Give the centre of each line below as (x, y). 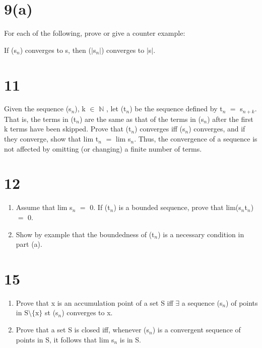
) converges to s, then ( (55, 50)
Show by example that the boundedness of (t (85, 234)
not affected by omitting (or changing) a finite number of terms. (103, 148)
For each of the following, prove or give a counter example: (95, 33)
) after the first (230, 119)
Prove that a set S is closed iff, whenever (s (82, 330)
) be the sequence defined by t (176, 109)
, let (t (116, 109)
